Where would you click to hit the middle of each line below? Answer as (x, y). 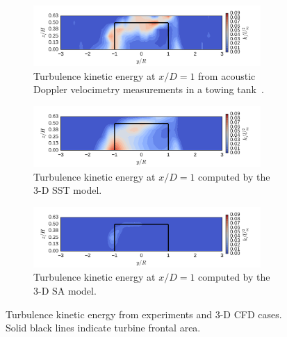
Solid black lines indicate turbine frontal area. (103, 328)
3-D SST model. (68, 190)
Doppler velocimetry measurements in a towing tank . (149, 89)
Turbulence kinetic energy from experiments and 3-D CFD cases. (144, 314)
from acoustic (227, 75)
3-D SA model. (65, 291)
